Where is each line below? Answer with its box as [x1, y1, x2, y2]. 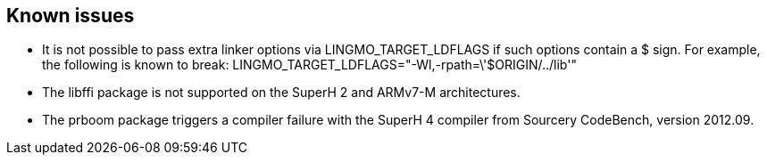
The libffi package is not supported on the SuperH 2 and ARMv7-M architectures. [42, 85, 521, 101]
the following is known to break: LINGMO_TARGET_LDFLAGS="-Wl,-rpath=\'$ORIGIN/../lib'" [42, 57, 577, 73]
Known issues [6, 4, 135, 27]
